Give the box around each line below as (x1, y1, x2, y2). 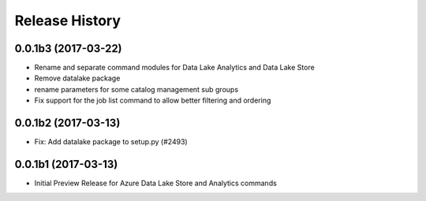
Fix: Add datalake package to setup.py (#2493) (34, 137, 189, 147)
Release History (14, 12, 121, 29)
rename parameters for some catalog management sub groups (34, 84, 239, 94)
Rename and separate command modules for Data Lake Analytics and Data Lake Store (34, 63, 315, 73)
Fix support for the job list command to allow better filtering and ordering (34, 95, 271, 106)
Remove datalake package (34, 73, 121, 83)
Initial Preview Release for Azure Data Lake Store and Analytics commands (34, 178, 278, 188)
